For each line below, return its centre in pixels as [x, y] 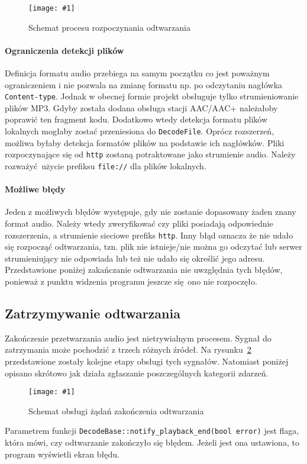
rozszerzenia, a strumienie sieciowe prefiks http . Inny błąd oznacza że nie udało [149, 235]
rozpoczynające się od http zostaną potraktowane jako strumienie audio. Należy [150, 154]
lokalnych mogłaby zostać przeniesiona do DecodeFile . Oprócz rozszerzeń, [140, 131]
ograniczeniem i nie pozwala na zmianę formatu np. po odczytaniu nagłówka [144, 84]
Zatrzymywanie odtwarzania [93, 313]
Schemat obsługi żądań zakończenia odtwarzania [116, 410]
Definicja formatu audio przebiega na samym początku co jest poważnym [137, 73]
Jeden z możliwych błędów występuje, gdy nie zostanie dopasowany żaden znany [151, 212]
